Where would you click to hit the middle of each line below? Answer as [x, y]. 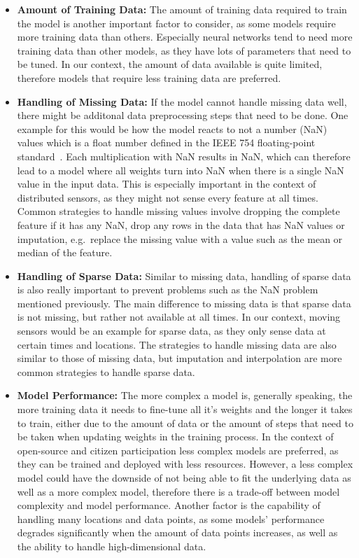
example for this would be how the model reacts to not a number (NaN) [172, 128]
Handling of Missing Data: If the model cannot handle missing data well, [182, 101]
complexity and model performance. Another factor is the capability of [169, 505]
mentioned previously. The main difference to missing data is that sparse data [184, 303]
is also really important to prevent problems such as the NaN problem [168, 290]
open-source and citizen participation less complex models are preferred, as [178, 450]
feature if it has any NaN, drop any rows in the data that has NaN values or [181, 224]
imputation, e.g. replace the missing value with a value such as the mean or [180, 238]
